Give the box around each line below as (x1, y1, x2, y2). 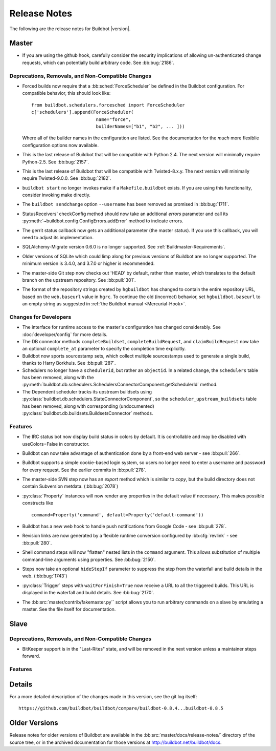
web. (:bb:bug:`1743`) (22, 573, 67, 579)
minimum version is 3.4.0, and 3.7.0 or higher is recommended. (22, 260, 155, 266)
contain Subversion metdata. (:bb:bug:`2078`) (22, 483, 119, 489)
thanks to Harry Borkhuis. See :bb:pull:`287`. (22, 360, 116, 366)
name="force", (96, 116, 131, 122)
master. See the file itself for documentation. (22, 606, 116, 612)
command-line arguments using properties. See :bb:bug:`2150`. (22, 556, 156, 562)
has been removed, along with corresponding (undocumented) (22, 403, 154, 409)
